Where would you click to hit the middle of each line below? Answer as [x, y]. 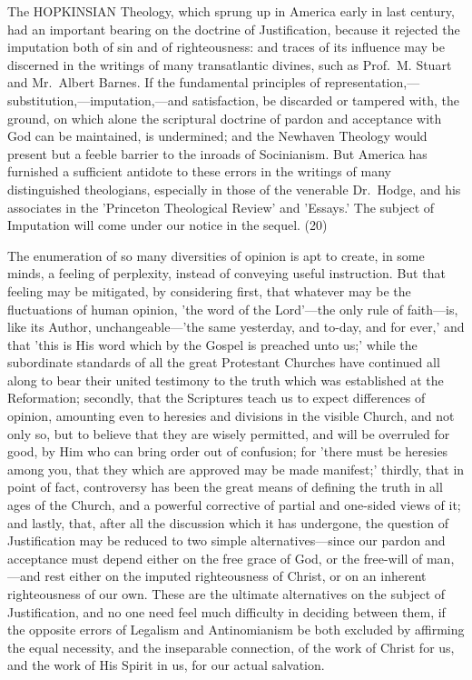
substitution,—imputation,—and [98, 100]
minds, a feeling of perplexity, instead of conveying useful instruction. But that [226, 273]
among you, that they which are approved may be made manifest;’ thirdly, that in [236, 469]
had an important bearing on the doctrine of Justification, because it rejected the [234, 29]
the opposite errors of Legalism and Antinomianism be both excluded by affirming [236, 630]
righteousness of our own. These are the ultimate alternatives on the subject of [226, 594]
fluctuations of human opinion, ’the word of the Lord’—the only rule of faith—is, [233, 309]
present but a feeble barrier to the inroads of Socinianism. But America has [217, 153]
